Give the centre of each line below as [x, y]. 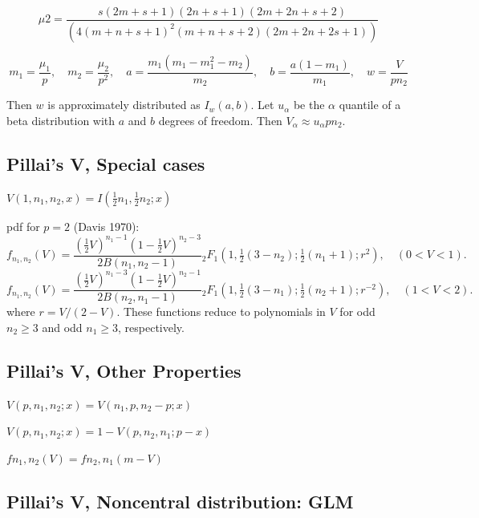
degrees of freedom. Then [220, 120]
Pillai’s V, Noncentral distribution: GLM [180, 501]
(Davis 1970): [106, 226]
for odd [357, 312]
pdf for [23, 226]
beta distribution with [61, 120]
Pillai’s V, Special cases [106, 163]
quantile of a [370, 105]
